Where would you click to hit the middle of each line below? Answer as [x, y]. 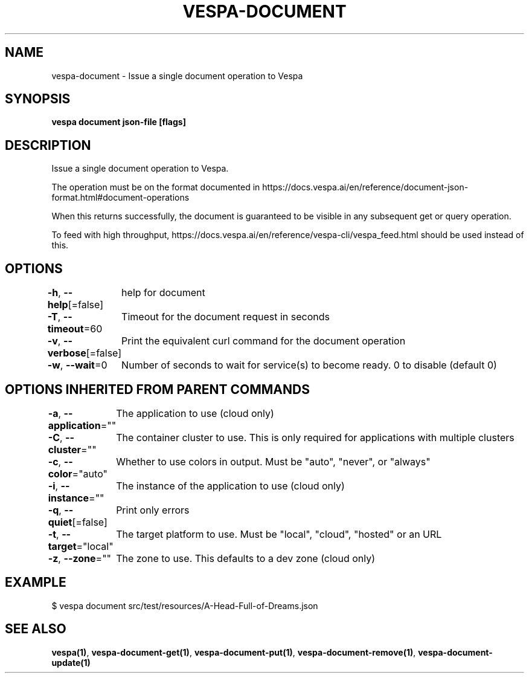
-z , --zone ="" [80, 558]
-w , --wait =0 [77, 365]
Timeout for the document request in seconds [226, 317]
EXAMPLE [36, 583]
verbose [67, 353]
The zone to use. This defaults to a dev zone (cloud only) [246, 558]
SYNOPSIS [38, 99]
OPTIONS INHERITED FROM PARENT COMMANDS [157, 389]
